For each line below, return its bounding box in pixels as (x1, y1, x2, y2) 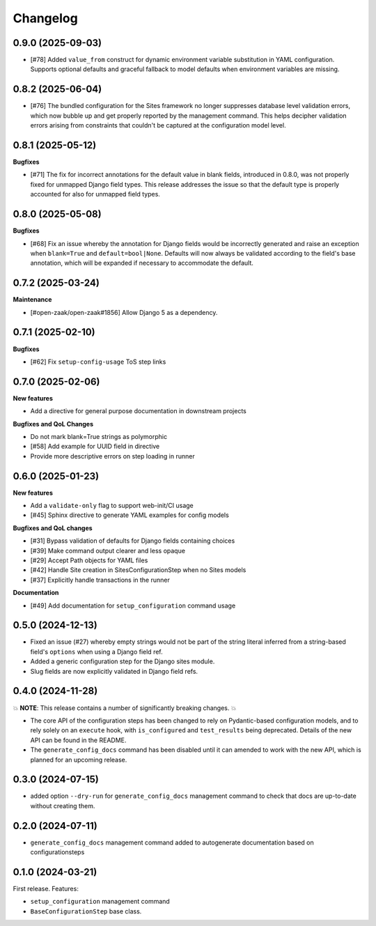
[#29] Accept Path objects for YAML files (30, 556, 148, 564)
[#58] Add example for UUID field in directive (30, 442, 160, 451)
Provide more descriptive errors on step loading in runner (30, 452, 195, 460)
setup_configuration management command (30, 897, 170, 906)
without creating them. (30, 801, 95, 810)
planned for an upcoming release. (30, 755, 127, 764)
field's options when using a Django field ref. (30, 647, 163, 656)
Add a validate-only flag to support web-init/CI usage (30, 502, 194, 510)
